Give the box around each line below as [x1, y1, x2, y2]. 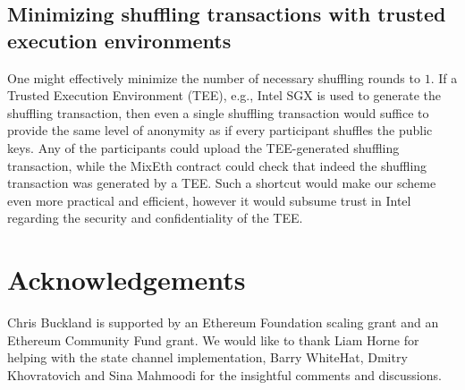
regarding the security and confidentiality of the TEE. [7, 208, 303, 227]
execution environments [7, 26, 232, 54]
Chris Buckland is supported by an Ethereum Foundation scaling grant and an [7, 313, 439, 332]
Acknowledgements [7, 261, 246, 298]
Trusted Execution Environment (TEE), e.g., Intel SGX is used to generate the [7, 86, 442, 105]
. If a [430, 68, 458, 87]
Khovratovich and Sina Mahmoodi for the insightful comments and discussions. [7, 365, 442, 384]
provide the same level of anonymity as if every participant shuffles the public [7, 121, 433, 140]
